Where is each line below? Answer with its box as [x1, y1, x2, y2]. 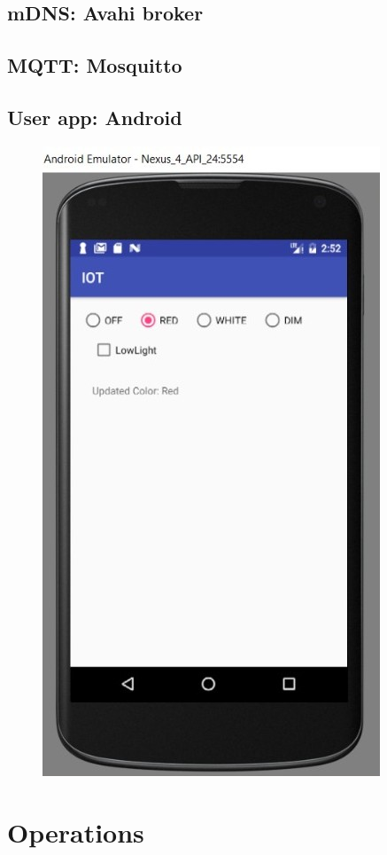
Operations [7, 813, 144, 850]
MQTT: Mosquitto [7, 51, 182, 79]
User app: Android [7, 103, 182, 130]
